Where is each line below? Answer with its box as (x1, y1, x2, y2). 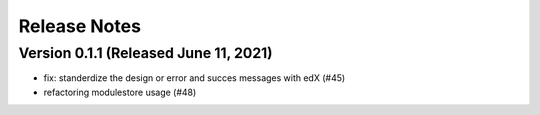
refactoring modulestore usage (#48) (43, 86, 197, 98)
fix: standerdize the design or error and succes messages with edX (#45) (43, 72, 346, 84)
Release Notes (18, 15, 142, 37)
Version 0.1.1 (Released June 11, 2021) (18, 44, 273, 62)
